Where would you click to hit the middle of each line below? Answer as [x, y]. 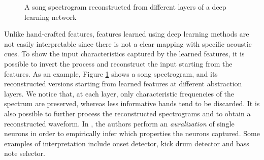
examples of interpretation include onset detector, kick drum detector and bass [127, 143]
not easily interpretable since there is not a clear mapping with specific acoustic [128, 43]
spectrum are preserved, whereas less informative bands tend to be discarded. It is [132, 103]
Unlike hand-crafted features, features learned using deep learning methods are [127, 34]
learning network [51, 17]
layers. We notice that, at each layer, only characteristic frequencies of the [119, 93]
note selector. [25, 153]
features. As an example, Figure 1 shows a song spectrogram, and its [111, 73]
